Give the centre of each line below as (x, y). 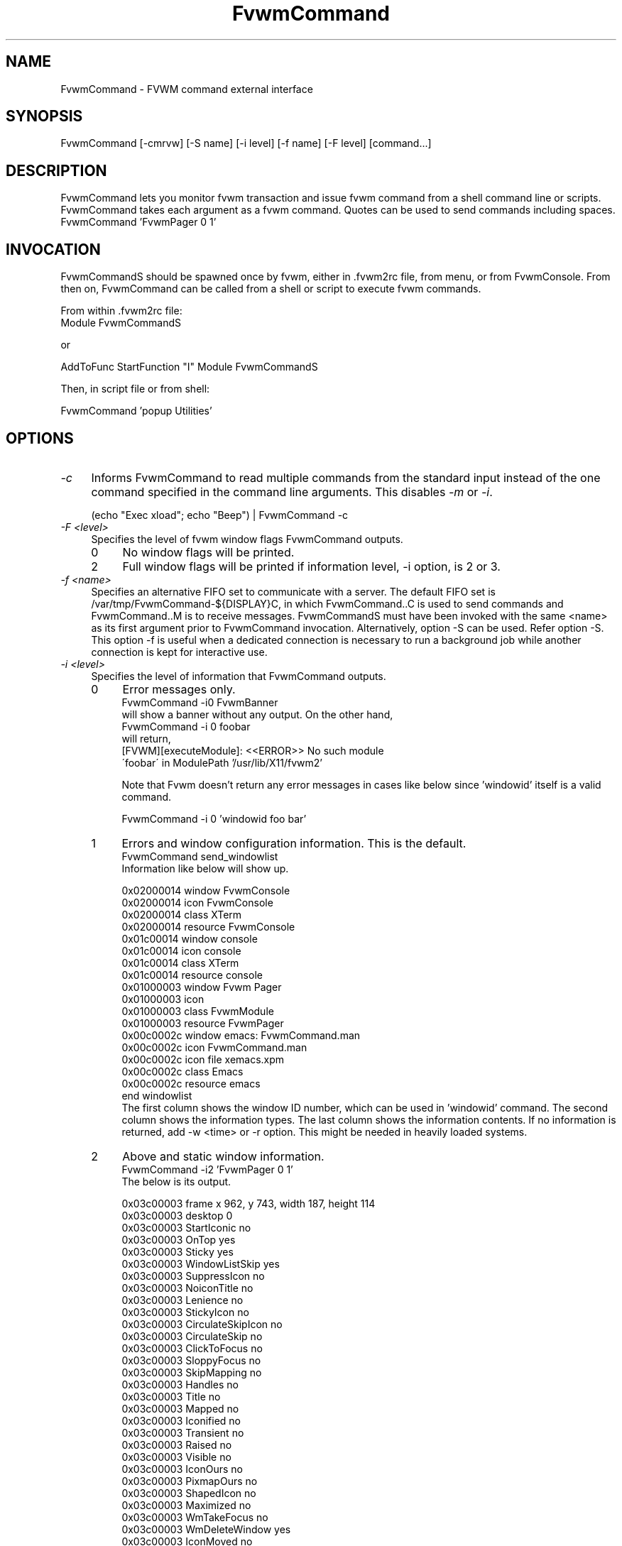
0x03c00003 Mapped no (180, 1408)
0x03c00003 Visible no (176, 1457)
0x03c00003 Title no (171, 1396)
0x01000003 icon (163, 999)
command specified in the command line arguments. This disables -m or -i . (292, 492)
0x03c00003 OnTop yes (179, 1239)
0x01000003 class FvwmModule (198, 1011)
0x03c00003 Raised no (177, 1444)
